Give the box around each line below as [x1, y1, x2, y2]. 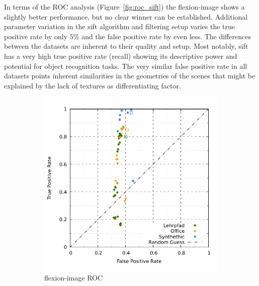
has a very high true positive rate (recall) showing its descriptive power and [4, 50, 237, 61]
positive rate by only [4, 31, 68, 41]
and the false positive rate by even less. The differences [81, 31, 251, 41]
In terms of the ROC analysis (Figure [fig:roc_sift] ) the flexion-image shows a [4, 2, 245, 12]
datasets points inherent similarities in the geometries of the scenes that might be [4, 70, 255, 81]
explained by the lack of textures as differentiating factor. [4, 80, 181, 90]
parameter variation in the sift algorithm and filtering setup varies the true [4, 21, 235, 32]
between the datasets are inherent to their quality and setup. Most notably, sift [4, 41, 248, 51]
